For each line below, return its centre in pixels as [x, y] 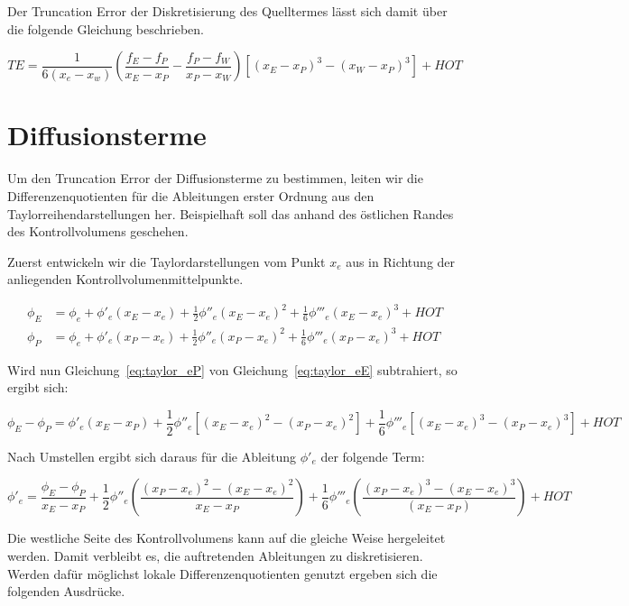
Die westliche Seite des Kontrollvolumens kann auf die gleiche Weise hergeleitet [227, 538]
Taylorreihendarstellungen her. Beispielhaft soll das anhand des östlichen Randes [231, 213]
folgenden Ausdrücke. [66, 591]
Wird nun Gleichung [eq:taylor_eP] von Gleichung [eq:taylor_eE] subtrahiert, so [232, 369]
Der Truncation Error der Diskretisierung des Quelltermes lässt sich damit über [227, 11]
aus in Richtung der [401, 261]
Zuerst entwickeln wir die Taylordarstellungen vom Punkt [166, 261]
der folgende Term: [373, 456]
